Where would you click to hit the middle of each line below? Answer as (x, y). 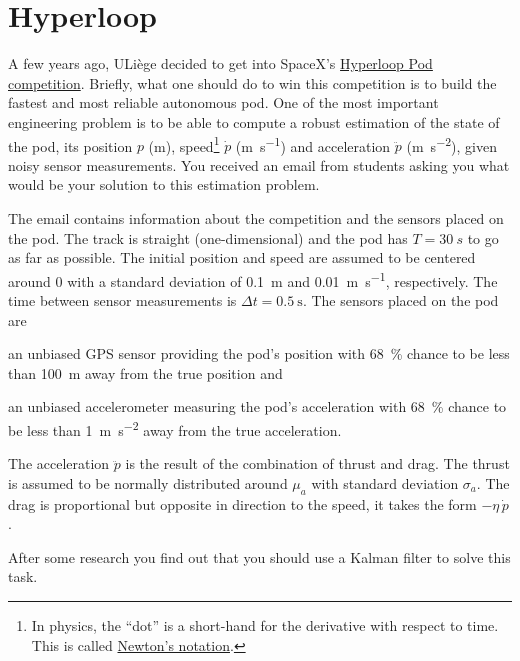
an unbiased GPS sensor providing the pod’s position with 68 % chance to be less (259, 353)
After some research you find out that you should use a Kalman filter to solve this (259, 556)
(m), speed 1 (184, 144)
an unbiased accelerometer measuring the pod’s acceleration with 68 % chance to (257, 406)
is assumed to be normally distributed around (148, 482)
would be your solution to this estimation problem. (164, 184)
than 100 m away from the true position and (145, 372)
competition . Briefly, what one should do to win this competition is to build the (252, 82)
